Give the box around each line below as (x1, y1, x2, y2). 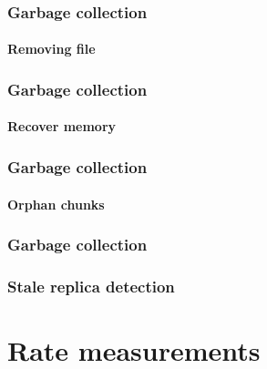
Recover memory (7, 117, 117, 136)
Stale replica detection (7, 274, 175, 297)
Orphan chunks (7, 194, 105, 213)
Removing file (7, 39, 96, 58)
